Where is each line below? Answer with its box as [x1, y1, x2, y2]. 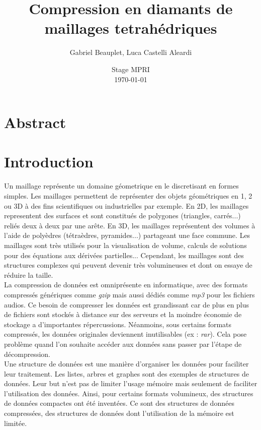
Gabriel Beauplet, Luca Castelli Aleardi [69, 47, 192, 57]
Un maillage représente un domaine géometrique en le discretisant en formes [4, 180, 239, 191]
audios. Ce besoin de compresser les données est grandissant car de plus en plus [4, 299, 249, 310]
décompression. [4, 348, 50, 359]
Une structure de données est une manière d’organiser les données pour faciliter [4, 358, 249, 369]
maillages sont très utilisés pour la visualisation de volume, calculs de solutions [4, 239, 247, 250]
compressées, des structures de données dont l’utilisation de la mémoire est [4, 408, 234, 418]
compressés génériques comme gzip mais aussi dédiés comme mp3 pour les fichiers [4, 289, 255, 299]
